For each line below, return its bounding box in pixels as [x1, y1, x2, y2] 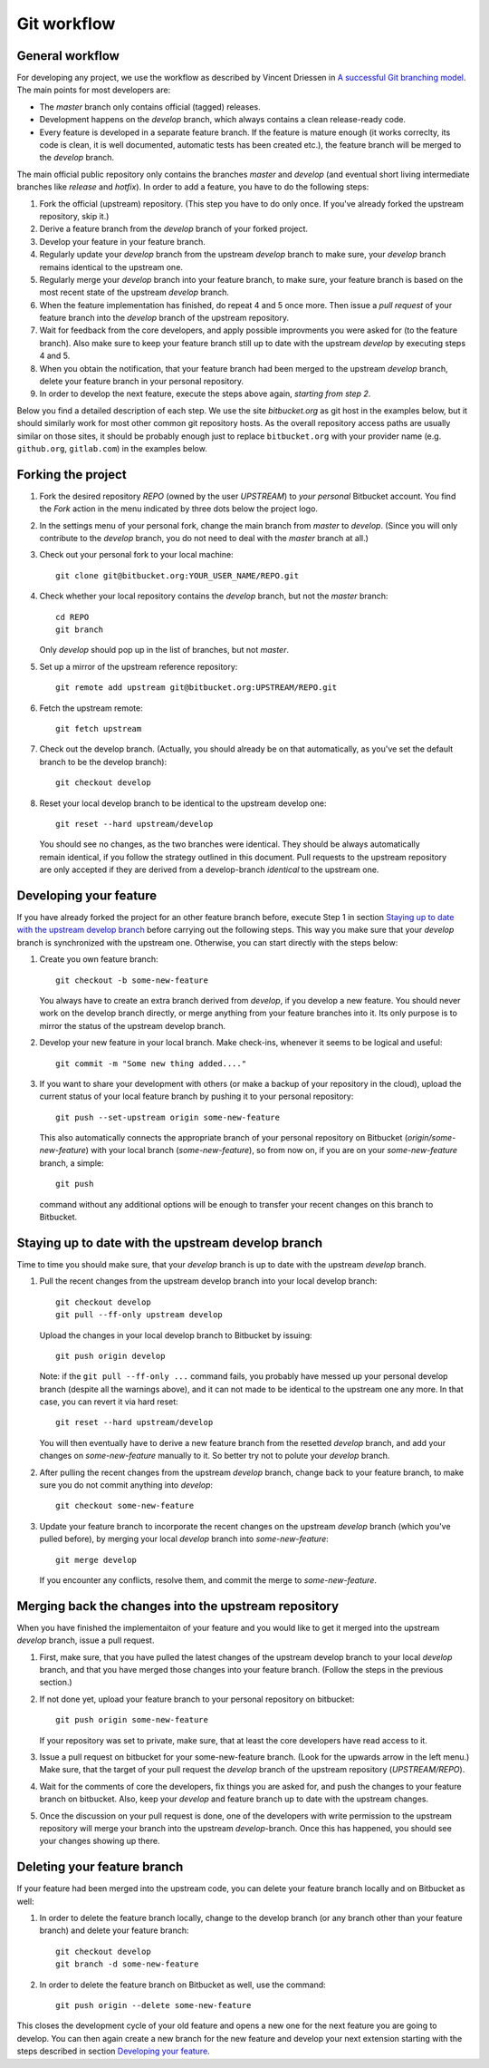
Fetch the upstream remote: [39, 703, 144, 714]
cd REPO [55, 612, 90, 622]
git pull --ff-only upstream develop [55, 1310, 224, 1320]
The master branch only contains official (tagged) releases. [39, 101, 262, 112]
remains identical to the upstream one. [39, 261, 183, 272]
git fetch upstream [55, 723, 142, 733]
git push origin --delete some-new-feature [55, 2000, 252, 2010]
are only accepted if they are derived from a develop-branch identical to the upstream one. [39, 864, 379, 875]
